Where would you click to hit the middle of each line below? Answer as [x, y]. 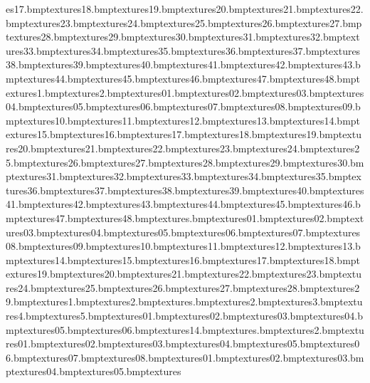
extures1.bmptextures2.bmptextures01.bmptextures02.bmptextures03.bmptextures [185, 92]
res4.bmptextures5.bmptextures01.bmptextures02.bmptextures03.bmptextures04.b [185, 316]
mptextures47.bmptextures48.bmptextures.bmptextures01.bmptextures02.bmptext [185, 217]
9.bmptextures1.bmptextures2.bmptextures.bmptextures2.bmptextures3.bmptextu [184, 301]
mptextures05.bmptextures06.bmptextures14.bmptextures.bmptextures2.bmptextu [185, 329]
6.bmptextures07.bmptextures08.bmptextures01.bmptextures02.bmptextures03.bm [185, 357]
